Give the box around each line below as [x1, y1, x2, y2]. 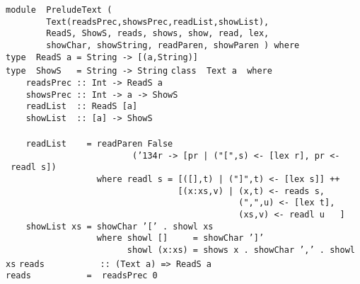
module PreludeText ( [6, 5, 112, 15]
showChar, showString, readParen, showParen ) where [46, 40, 300, 50]
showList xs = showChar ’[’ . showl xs [25, 221, 214, 232]
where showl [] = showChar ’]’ [96, 233, 265, 244]
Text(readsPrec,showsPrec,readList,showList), [46, 16, 269, 27]
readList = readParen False [25, 139, 173, 149]
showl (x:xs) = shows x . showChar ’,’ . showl [127, 245, 355, 256]
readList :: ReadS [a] [25, 101, 138, 112]
